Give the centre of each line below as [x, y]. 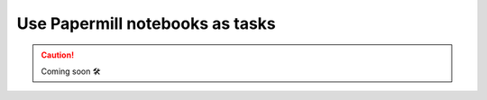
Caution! [58, 55]
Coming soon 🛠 [71, 71]
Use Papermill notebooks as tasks [147, 23]
